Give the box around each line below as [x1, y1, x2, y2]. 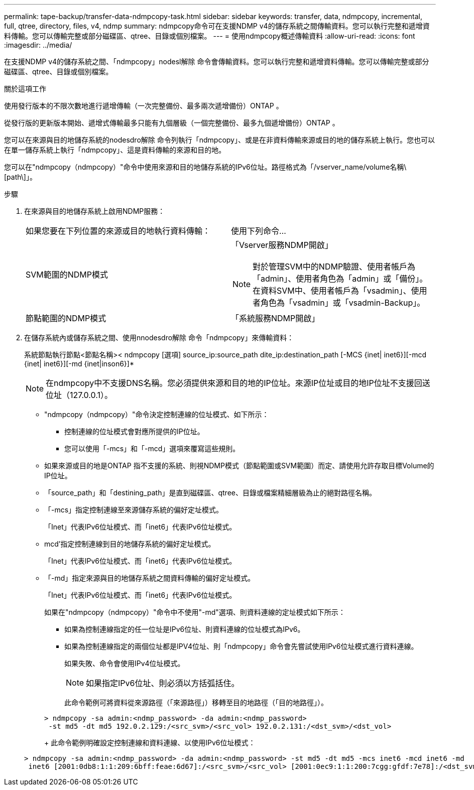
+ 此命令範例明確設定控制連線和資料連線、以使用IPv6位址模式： [44, 738, 256, 747]
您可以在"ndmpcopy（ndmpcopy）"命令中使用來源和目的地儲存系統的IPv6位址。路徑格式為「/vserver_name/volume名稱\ [4, 163, 407, 171]
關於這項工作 [4, 84, 46, 93]
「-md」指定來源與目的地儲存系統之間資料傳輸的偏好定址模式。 [44, 574, 255, 582]
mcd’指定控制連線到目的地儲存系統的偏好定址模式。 [44, 540, 215, 548]
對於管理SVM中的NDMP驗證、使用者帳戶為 [253, 261, 416, 272]
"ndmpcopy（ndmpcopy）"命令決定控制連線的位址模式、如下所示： [44, 410, 269, 419]
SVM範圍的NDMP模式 [26, 270, 108, 280]
